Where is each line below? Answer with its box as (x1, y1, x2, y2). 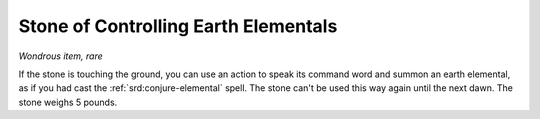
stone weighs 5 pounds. (18, 96, 118, 108)
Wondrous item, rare (18, 50, 104, 62)
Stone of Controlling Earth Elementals (18, 15, 338, 37)
